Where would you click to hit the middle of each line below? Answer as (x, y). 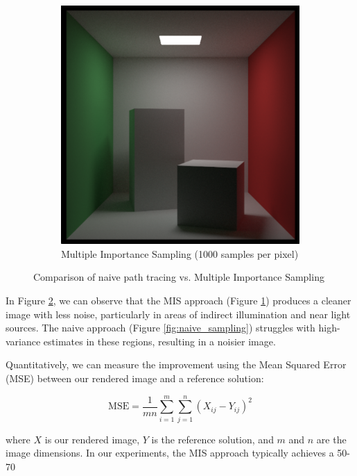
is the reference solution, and (212, 439)
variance (23, 341)
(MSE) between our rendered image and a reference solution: (135, 378)
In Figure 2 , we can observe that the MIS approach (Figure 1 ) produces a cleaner (178, 301)
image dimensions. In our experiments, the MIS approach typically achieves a (170, 453)
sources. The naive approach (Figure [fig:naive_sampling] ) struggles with (160, 328)
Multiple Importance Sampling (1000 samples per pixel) (180, 253)
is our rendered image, (92, 439)
